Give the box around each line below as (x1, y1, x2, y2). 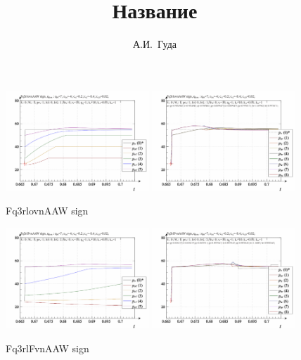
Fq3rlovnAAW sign (6, 203, 89, 218)
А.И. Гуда (132, 37, 177, 51)
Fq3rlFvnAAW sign (6, 340, 89, 355)
